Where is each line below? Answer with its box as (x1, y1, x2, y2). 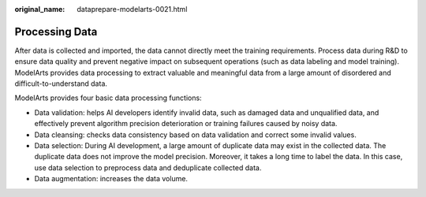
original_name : (14, 5, 65, 13)
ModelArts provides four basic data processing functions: (14, 93, 202, 102)
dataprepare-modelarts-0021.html (77, 5, 188, 13)
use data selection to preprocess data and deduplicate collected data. (34, 162, 262, 173)
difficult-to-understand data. (14, 79, 108, 88)
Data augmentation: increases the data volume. (34, 174, 189, 184)
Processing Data (14, 24, 98, 39)
